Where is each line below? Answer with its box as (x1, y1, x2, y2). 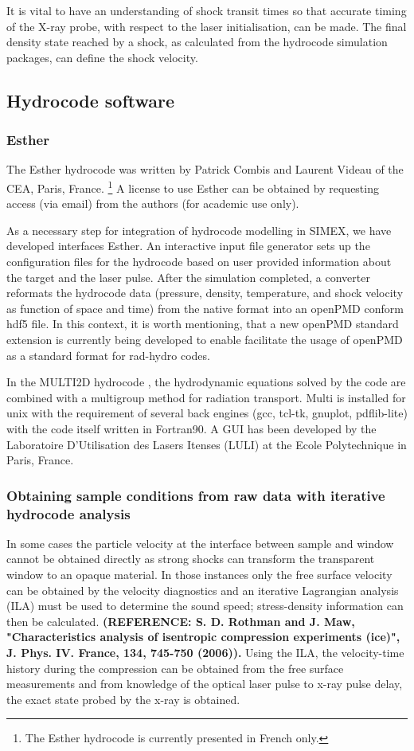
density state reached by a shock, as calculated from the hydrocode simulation (6, 33, 388, 50)
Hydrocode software (6, 88, 175, 112)
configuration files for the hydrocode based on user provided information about (6, 253, 392, 269)
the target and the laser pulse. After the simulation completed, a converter (6, 268, 370, 285)
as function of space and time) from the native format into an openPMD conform (6, 299, 404, 316)
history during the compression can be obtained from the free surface (6, 659, 344, 676)
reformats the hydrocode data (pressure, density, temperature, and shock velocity (6, 284, 404, 301)
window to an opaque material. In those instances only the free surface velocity (6, 566, 393, 583)
